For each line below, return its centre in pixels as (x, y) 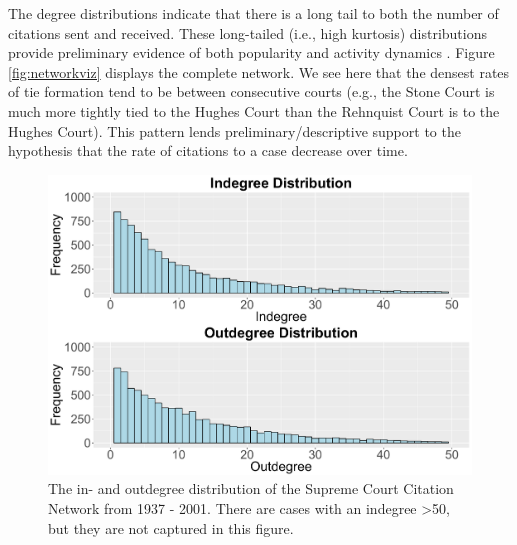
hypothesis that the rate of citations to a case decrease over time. (208, 150)
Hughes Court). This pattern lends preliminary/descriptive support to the (234, 130)
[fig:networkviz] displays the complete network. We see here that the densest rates (259, 71)
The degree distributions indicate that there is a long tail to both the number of (253, 13)
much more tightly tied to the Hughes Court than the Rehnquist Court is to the (254, 110)
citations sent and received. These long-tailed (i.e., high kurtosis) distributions (248, 32)
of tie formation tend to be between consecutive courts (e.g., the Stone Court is (251, 91)
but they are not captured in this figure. (171, 527)
